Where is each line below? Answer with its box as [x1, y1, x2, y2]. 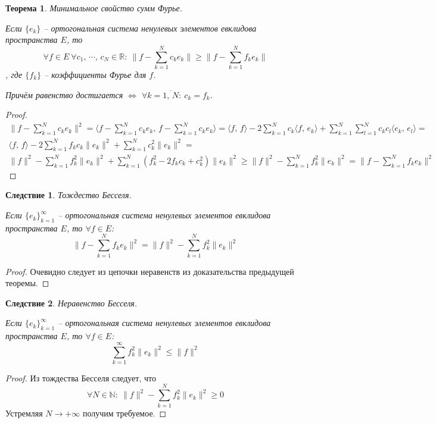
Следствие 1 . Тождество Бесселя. [5, 189, 132, 201]
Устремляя [5, 406, 43, 419]
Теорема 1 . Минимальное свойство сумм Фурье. [5, 2, 182, 14]
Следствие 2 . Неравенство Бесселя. [5, 296, 138, 309]
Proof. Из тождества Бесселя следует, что [5, 371, 156, 384]
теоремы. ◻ [5, 277, 49, 289]
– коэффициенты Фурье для [44, 68, 147, 80]
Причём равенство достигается [5, 88, 123, 101]
